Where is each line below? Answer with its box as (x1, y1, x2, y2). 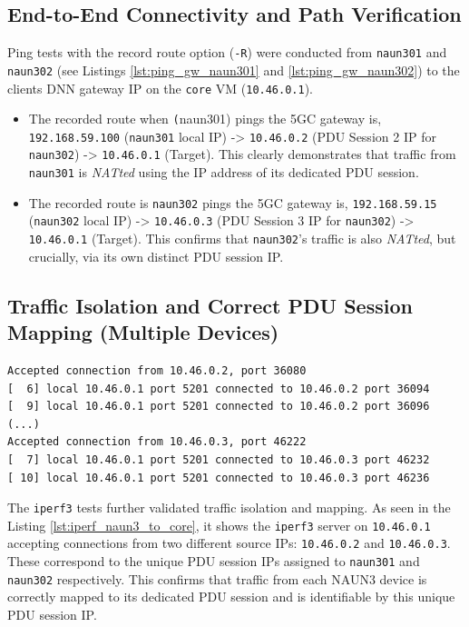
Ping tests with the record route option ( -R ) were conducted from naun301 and (7, 43, 447, 62)
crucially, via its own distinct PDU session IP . (28, 246, 284, 265)
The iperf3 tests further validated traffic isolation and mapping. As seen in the (7, 498, 451, 517)
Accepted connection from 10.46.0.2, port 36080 (7, 363, 307, 377)
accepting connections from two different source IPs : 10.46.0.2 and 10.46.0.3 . (7, 533, 451, 552)
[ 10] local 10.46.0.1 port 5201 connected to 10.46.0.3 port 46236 (7, 471, 430, 484)
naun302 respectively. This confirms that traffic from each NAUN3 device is (7, 569, 427, 588)
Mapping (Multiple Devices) (7, 318, 279, 346)
